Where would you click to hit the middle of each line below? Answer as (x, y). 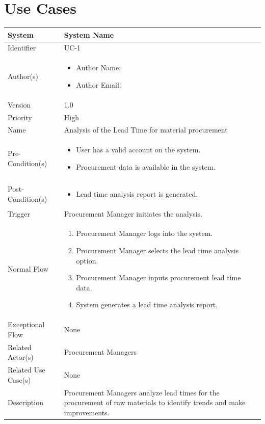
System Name (89, 34)
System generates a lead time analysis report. (147, 304)
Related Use (26, 370)
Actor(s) (21, 357)
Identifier (22, 48)
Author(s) (23, 76)
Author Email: (99, 84)
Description (25, 402)
